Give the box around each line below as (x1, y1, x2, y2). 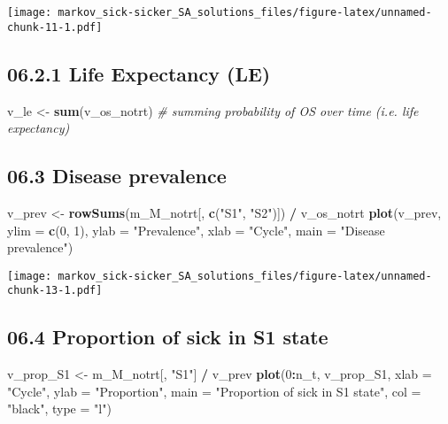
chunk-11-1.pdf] (7, 20, 103, 34)
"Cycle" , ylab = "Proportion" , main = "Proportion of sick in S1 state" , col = (7, 382, 421, 400)
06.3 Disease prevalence (7, 162, 227, 189)
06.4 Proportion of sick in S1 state (7, 323, 328, 351)
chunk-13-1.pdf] (7, 284, 103, 297)
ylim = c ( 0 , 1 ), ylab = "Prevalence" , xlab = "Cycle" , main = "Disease (7, 220, 385, 239)
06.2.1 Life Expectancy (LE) (7, 59, 271, 87)
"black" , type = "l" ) (7, 399, 112, 418)
